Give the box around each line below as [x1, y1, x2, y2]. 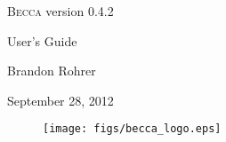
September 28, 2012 [7, 91, 114, 109]
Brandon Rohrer [7, 61, 96, 80]
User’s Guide [7, 31, 77, 50]
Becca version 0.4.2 [7, 2, 114, 20]
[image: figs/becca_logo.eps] [43, 122, 222, 136]
